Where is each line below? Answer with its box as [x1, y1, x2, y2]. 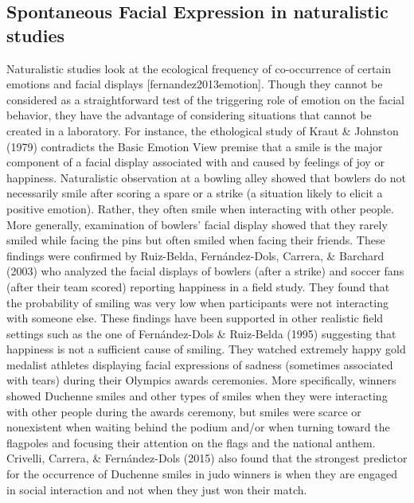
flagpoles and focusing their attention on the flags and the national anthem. [6, 434, 376, 450]
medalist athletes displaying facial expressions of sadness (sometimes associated [6, 356, 393, 372]
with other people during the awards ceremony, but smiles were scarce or [6, 403, 361, 419]
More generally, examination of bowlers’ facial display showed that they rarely [6, 216, 388, 232]
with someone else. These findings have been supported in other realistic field [6, 310, 384, 326]
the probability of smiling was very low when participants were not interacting [6, 294, 389, 310]
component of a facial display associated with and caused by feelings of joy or [6, 154, 385, 170]
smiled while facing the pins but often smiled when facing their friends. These [6, 232, 385, 248]
